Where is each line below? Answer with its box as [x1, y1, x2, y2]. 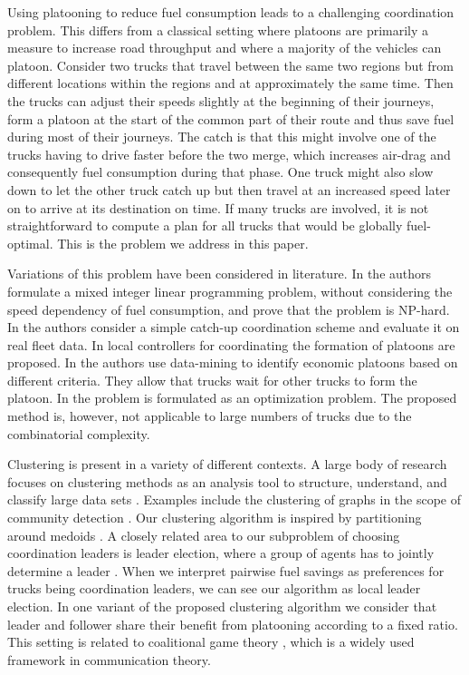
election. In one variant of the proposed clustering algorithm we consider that [7, 597, 437, 615]
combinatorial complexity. [7, 424, 150, 443]
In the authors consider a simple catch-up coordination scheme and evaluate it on [7, 318, 460, 337]
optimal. [7, 233, 53, 252]
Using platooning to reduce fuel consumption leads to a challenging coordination [7, 3, 455, 21]
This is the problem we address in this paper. [57, 233, 309, 252]
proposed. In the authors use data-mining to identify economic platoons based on [7, 353, 458, 372]
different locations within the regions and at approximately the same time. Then [7, 73, 454, 93]
